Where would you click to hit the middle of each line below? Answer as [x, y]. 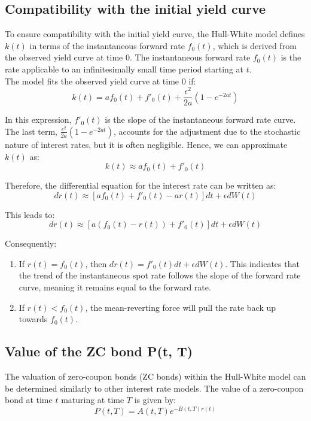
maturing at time [93, 400]
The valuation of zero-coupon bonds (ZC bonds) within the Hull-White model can [155, 376]
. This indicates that [262, 263]
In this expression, [38, 119]
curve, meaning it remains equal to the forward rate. [115, 287]
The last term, [31, 131]
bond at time [29, 400]
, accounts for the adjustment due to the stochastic [207, 131]
